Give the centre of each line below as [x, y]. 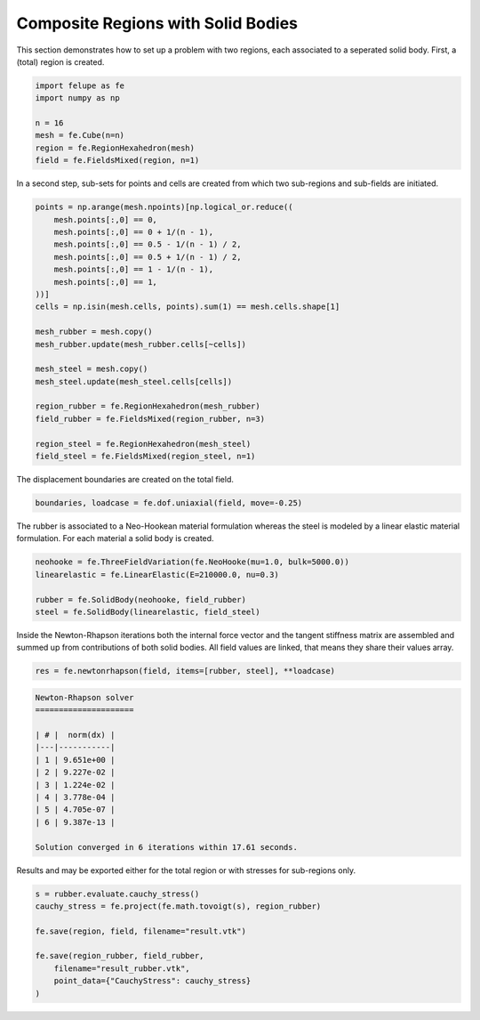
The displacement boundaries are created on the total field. [125, 480]
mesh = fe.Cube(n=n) [80, 135]
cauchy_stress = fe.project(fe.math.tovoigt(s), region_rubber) [178, 906]
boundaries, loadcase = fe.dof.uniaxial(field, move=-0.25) [169, 503]
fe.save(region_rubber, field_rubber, [120, 956]
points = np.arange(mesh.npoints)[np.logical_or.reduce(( [164, 207]
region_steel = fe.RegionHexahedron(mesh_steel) [143, 444]
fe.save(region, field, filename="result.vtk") [140, 931]
